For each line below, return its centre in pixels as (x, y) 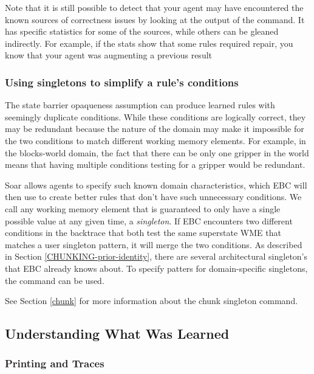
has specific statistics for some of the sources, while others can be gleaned (142, 31)
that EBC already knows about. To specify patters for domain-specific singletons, (156, 268)
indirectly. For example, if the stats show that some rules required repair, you (149, 43)
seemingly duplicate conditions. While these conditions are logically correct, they (155, 116)
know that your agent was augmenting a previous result (109, 55)
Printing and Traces (55, 363)
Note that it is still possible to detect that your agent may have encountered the (154, 7)
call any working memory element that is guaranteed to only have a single (143, 208)
